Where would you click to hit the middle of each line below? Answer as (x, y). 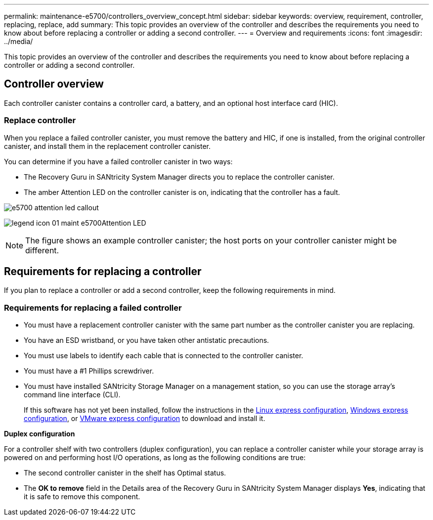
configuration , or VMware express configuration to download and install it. (145, 419)
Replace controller (40, 120)
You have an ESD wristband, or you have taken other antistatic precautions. (147, 340)
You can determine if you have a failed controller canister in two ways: (118, 161)
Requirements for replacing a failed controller (93, 307)
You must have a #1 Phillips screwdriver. (89, 371)
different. (42, 250)
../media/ (19, 41)
